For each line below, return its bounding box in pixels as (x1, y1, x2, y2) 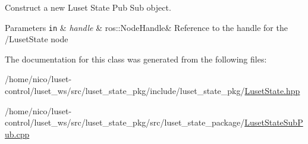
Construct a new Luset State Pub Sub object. (5, 1, 171, 13)
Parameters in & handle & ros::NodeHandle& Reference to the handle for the (5, 21, 288, 33)
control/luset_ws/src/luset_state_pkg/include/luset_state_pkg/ (5, 84, 245, 97)
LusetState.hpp (244, 84, 300, 97)
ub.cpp (5, 127, 30, 140)
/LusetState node (5, 33, 68, 45)
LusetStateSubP (244, 116, 303, 129)
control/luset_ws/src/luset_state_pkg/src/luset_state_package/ (5, 116, 245, 129)
